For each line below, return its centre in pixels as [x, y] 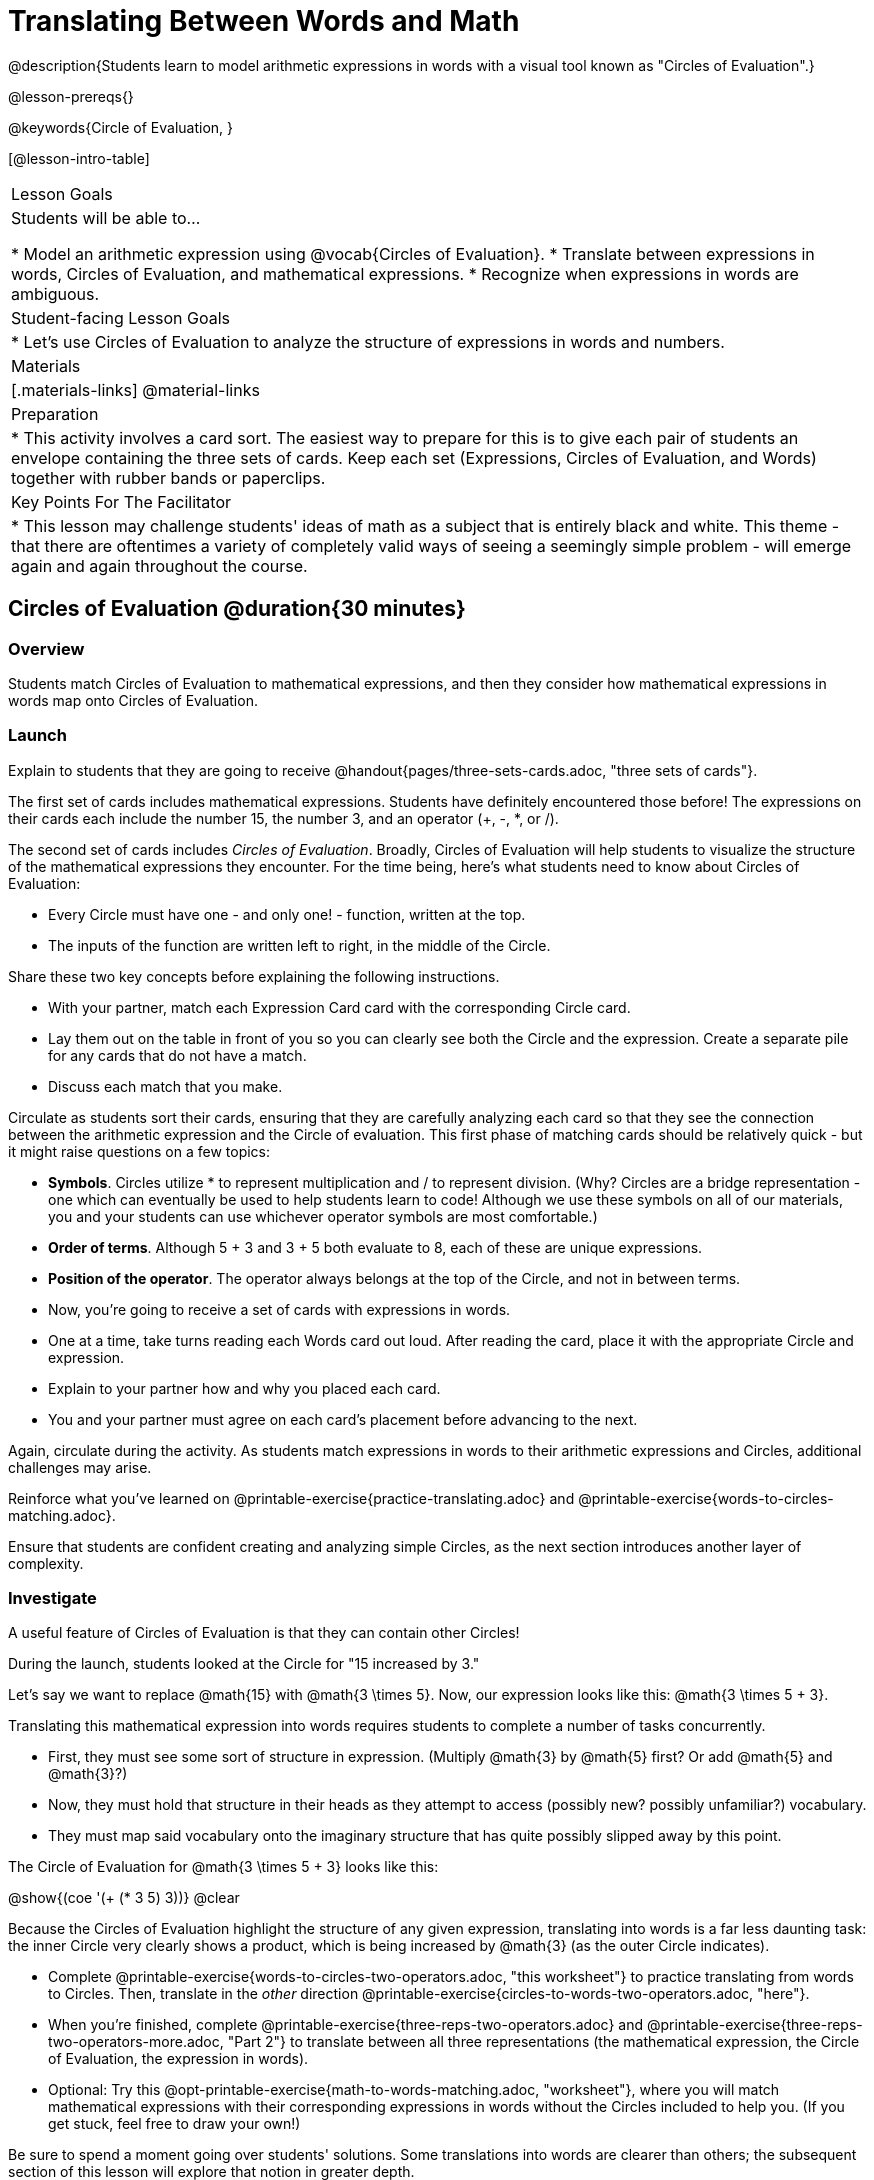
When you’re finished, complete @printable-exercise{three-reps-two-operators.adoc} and [346, 2025]
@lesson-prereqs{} [71, 96]
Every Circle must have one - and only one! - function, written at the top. [287, 914]
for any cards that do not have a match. [177, 1055]
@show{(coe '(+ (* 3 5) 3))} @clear [124, 1898]
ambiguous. [55, 293]
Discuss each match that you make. [165, 1086]
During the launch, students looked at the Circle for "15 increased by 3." [244, 1664]
